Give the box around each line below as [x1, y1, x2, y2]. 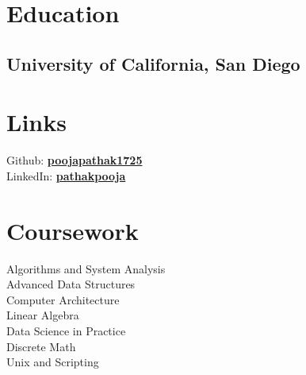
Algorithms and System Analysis [6, 260, 166, 276]
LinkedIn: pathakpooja [6, 167, 126, 184]
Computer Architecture [6, 291, 120, 307]
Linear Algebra [6, 307, 79, 323]
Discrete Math [6, 338, 76, 354]
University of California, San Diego [6, 51, 300, 75]
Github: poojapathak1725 [6, 152, 143, 168]
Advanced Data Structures [6, 276, 136, 292]
